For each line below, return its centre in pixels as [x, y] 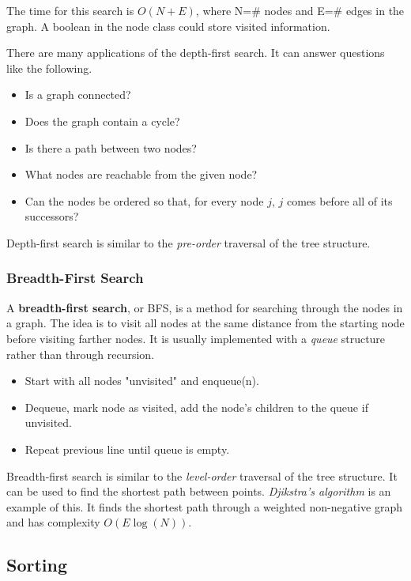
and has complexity [53, 522]
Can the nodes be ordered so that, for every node [144, 200]
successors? [52, 216]
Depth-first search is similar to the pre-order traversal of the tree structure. [189, 242]
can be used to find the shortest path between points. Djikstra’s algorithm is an [199, 491]
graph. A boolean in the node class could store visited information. [168, 26]
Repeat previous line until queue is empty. [127, 449]
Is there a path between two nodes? [111, 147]
